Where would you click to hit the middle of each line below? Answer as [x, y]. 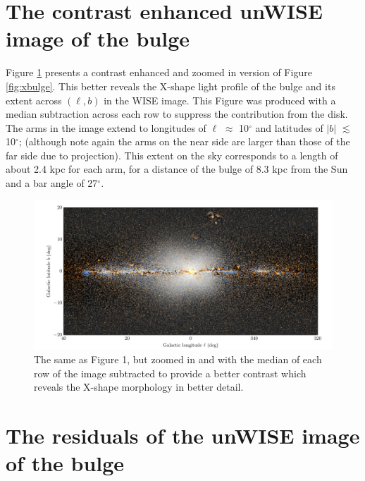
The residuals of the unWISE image [183, 436]
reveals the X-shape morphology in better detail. [139, 387]
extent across [34, 100]
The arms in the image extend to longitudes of [106, 127]
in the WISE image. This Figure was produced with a [220, 100]
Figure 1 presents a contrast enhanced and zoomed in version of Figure [159, 72]
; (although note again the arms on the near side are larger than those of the [184, 141]
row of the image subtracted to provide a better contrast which [170, 373]
